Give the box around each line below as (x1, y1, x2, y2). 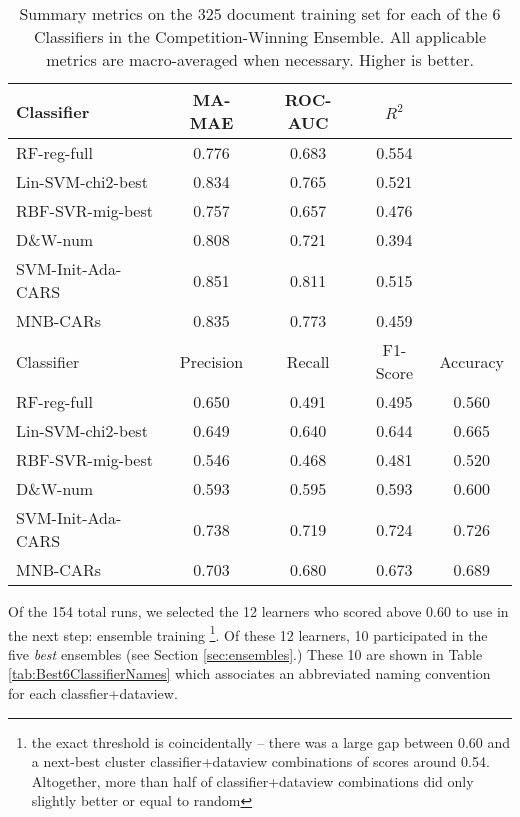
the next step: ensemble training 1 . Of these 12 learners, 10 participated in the (8, 621, 488, 645)
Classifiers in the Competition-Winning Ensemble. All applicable (33, 25, 487, 48)
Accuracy (439, 349, 504, 373)
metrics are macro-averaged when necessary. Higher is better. (46, 48, 474, 71)
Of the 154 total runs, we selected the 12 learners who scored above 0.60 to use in (8, 601, 509, 621)
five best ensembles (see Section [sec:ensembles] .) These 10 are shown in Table (8, 643, 483, 664)
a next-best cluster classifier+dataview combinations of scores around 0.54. (31, 751, 490, 772)
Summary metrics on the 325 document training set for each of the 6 (19, 2, 501, 25)
